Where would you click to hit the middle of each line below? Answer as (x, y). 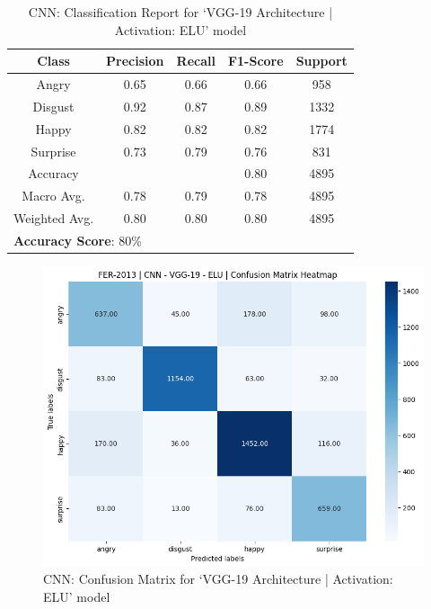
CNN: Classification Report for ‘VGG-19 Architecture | (180, 12)
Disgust (53, 106)
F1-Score (255, 61)
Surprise (53, 151)
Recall (196, 61)
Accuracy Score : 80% (78, 240)
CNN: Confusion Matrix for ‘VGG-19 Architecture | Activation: (218, 579)
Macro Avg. (53, 196)
